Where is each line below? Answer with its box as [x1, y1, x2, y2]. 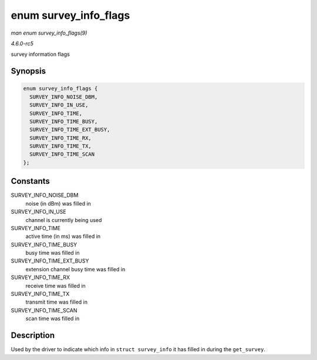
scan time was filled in [25, 315, 80, 322]
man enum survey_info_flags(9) [11, 29, 87, 36]
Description [11, 331, 55, 341]
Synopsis [11, 66, 46, 76]
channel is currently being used [25, 216, 102, 223]
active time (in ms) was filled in [25, 233, 101, 240]
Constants [11, 176, 50, 186]
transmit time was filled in [25, 298, 88, 305]
